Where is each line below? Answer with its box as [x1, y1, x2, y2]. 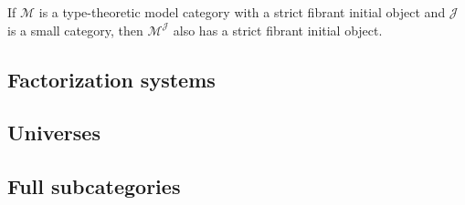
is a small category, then [7, 20, 143, 39]
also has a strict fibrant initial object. [173, 20, 383, 39]
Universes [7, 118, 100, 147]
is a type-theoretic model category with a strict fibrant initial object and [38, 3, 446, 21]
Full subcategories [7, 172, 181, 200]
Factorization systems [7, 65, 216, 93]
